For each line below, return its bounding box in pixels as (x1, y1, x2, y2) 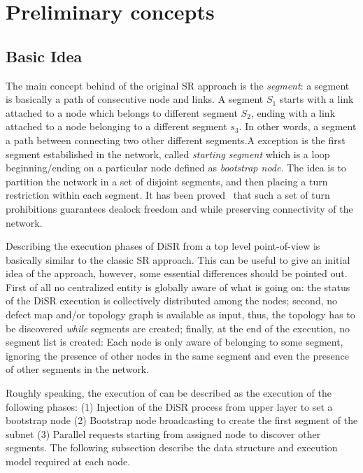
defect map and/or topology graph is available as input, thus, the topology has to (6, 307, 355, 322)
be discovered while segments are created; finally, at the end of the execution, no (6, 320, 350, 335)
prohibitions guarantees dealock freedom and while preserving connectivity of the (6, 201, 353, 216)
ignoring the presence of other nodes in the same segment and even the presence (6, 348, 349, 362)
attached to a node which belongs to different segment (6, 105, 238, 120)
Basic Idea (6, 45, 83, 66)
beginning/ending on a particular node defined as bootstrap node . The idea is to (6, 160, 346, 175)
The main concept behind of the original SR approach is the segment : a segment (6, 78, 350, 92)
